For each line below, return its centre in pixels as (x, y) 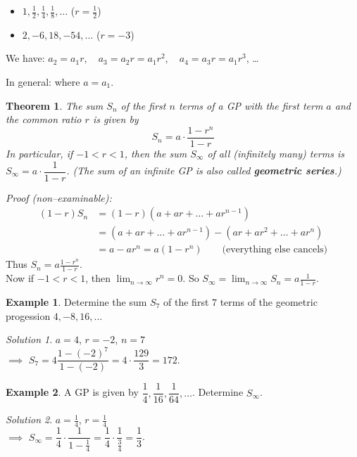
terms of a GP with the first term (251, 105)
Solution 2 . (29, 419)
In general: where (43, 82)
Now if (20, 278)
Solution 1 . (29, 339)
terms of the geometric (269, 301)
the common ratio (44, 119)
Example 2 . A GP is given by (72, 392)
